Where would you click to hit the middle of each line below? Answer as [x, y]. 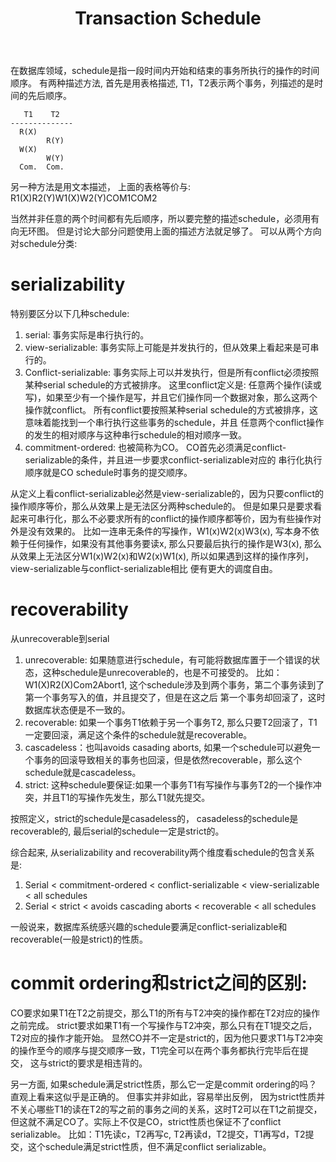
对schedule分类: [44, 244]
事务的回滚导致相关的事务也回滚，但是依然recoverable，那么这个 [168, 760]
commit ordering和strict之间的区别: [159, 983]
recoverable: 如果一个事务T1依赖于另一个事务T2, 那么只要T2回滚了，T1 [171, 723]
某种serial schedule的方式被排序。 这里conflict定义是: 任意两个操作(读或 [173, 385]
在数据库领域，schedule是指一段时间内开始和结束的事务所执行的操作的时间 [165, 71]
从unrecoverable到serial [60, 639]
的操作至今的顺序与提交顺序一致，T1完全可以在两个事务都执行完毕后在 [155, 1050]
